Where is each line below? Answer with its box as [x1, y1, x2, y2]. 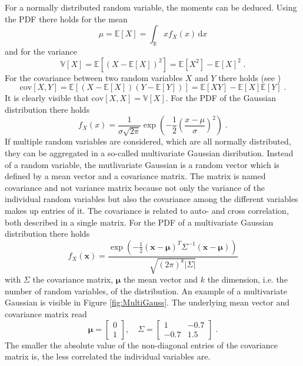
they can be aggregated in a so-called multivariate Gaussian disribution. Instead [5, 146, 294, 159]
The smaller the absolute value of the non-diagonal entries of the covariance [5, 338, 278, 351]
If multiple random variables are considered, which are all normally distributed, [5, 135, 291, 147]
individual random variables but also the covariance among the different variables [5, 193, 298, 205]
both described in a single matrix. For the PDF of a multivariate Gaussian [5, 216, 274, 228]
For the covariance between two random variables [5, 71, 183, 83]
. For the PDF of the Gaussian [165, 92, 277, 104]
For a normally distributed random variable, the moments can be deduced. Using [5, 1, 297, 13]
